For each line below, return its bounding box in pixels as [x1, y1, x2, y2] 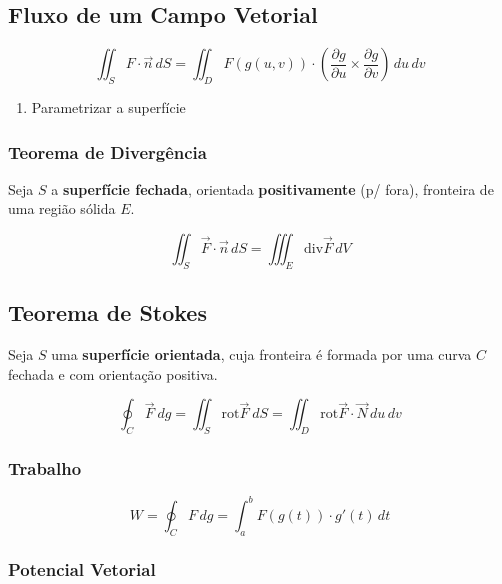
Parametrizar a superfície [31, 97, 186, 117]
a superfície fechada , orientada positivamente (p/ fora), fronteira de [51, 178, 494, 199]
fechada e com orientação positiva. [8, 363, 218, 384]
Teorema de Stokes [8, 297, 207, 328]
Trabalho [8, 455, 82, 480]
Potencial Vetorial [8, 557, 156, 582]
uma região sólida [8, 198, 116, 219]
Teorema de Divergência [8, 139, 207, 164]
